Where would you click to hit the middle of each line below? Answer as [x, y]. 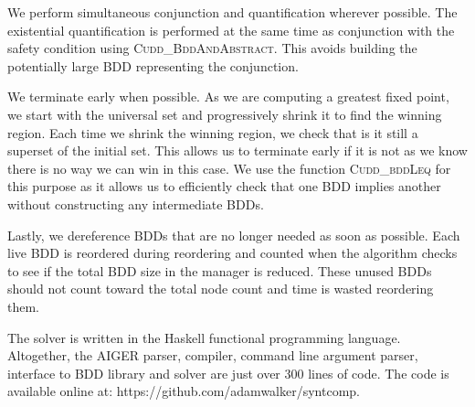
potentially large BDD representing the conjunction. [153, 65]
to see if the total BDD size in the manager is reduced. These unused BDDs [220, 270]
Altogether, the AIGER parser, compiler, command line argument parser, [213, 355]
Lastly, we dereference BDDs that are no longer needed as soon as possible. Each [234, 235]
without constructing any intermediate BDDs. [136, 203]
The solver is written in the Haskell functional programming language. [204, 337]
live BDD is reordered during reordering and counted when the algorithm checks [232, 253]
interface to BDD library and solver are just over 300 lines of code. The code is [228, 373]
